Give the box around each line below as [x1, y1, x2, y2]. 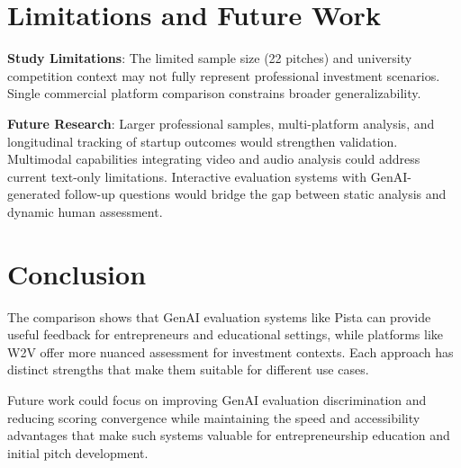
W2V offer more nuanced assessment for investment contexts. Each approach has [7, 342, 454, 361]
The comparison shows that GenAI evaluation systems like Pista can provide [7, 307, 431, 326]
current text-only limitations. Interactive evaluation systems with [7, 166, 367, 185]
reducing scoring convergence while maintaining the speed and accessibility [7, 408, 420, 427]
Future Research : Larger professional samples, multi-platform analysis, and [7, 113, 435, 132]
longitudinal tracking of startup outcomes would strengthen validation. [7, 131, 398, 150]
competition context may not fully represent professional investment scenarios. [7, 66, 440, 85]
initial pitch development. [7, 443, 149, 462]
